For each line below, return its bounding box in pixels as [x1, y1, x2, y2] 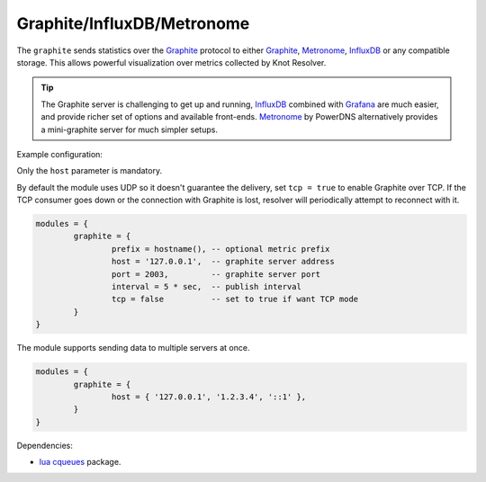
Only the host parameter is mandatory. [16, 165, 162, 176]
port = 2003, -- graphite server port [111, 269, 321, 279]
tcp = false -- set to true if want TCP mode [111, 294, 359, 305]
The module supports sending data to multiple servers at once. [16, 343, 250, 353]
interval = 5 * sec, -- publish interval [111, 281, 301, 291]
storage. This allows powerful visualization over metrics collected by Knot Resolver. [16, 57, 327, 67]
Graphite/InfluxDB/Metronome [16, 13, 250, 33]
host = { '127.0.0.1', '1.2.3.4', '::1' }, [111, 391, 307, 402]
